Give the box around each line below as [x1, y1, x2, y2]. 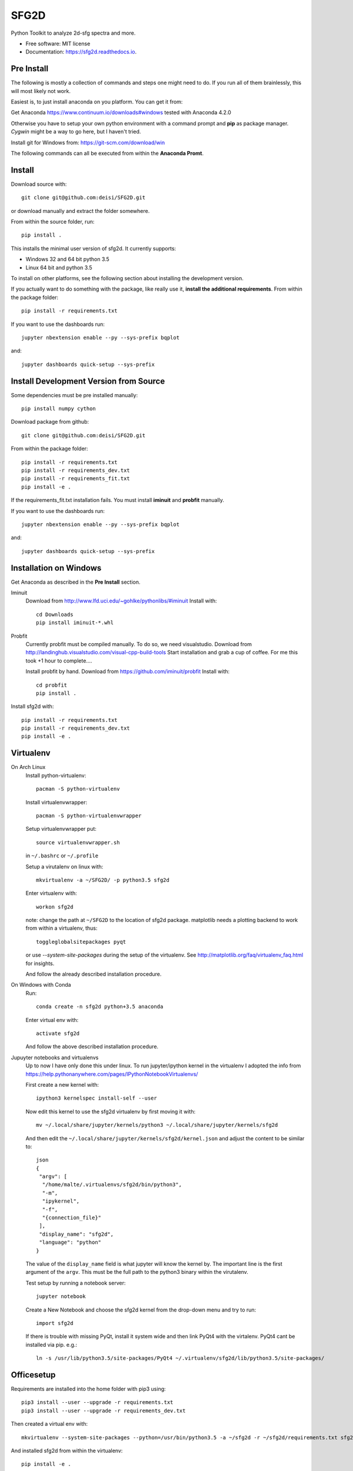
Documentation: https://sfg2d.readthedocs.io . [25, 48, 137, 55]
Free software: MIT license [25, 40, 91, 47]
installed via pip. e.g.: [25, 1341, 78, 1348]
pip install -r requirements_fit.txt [21, 475, 131, 482]
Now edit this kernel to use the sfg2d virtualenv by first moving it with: [25, 1108, 196, 1115]
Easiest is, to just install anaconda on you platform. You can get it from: [11, 98, 183, 105]
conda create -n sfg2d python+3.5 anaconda [36, 1003, 164, 1010]
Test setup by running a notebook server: [25, 1279, 126, 1286]
